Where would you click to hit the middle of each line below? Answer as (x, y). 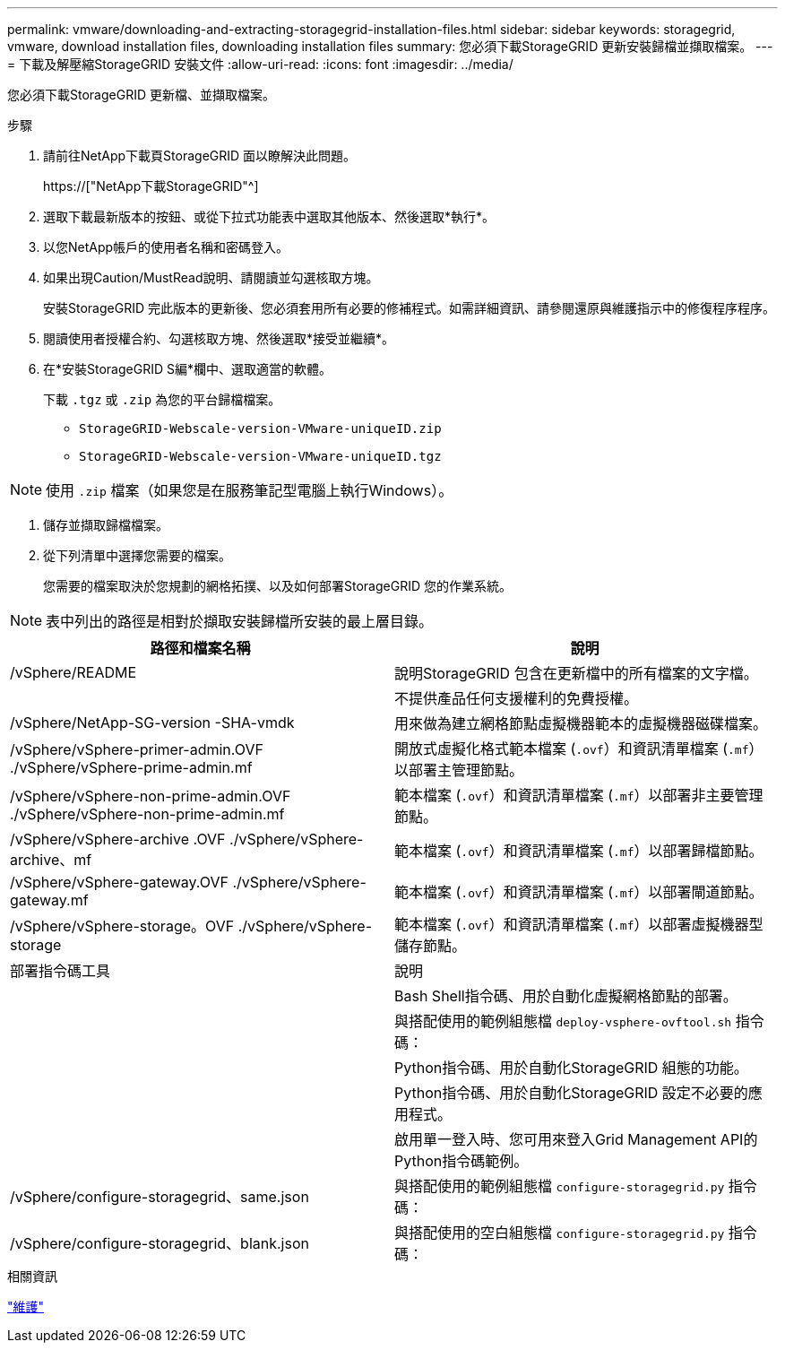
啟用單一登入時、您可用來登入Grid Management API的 (576, 1139)
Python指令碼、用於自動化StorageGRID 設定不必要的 (571, 1093)
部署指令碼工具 (60, 971)
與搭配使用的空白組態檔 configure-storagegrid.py (560, 1233)
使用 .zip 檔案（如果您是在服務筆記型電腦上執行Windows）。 (250, 490)
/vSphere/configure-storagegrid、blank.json (160, 1243)
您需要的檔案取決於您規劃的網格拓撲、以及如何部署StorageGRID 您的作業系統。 (277, 586)
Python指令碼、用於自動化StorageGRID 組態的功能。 (571, 1068)
